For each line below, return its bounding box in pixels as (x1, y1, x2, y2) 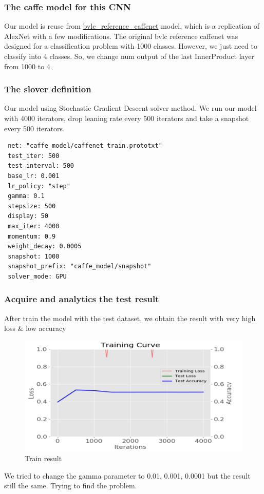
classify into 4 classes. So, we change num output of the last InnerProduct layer (4, 51, 254, 61)
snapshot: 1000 (8, 252, 60, 260)
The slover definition (4, 83, 91, 95)
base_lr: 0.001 (8, 172, 60, 180)
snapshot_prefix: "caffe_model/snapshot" (8, 263, 152, 270)
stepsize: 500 (8, 202, 56, 210)
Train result (25, 453, 62, 464)
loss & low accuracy (4, 323, 66, 333)
